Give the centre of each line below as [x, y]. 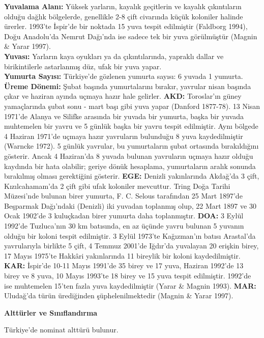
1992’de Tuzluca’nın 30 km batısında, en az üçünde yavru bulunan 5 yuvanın [124, 226]
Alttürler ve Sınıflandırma [51, 312]
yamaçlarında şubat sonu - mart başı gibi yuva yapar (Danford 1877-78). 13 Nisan [132, 106]
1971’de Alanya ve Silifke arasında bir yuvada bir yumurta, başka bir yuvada [124, 116]
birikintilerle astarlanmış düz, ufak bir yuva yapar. [83, 66]
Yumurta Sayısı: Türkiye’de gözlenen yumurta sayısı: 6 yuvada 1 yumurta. [124, 76]
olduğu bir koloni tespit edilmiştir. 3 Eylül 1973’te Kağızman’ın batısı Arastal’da [130, 235]
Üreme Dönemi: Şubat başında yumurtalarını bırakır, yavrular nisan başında [128, 86]
